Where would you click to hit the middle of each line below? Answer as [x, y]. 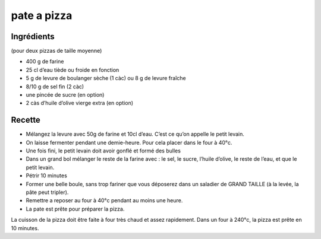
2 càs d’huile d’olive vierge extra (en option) [80, 103]
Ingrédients [33, 36]
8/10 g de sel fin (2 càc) [55, 87]
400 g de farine [45, 62]
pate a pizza [42, 15]
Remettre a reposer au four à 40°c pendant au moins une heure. [104, 200]
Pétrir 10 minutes [47, 176]
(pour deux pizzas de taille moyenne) [56, 51]
